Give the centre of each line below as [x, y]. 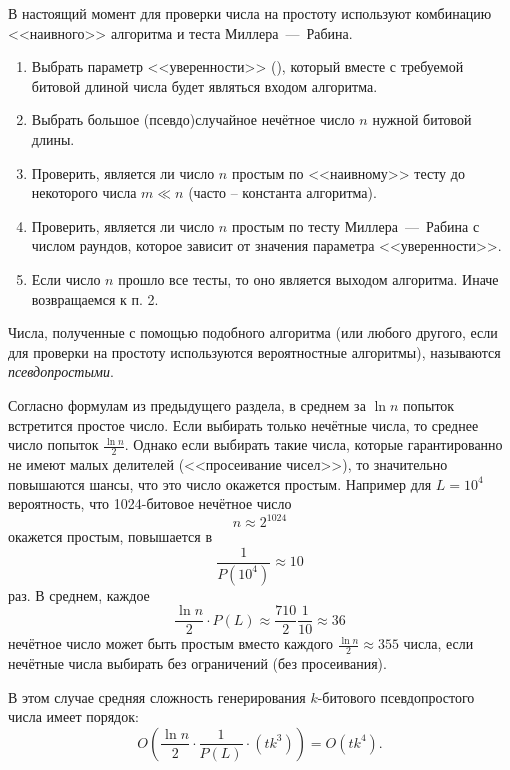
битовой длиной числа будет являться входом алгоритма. [204, 85]
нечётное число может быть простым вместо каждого [171, 643]
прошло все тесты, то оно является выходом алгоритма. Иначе [308, 278]
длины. [53, 138]
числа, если [438, 643]
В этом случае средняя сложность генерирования [157, 696]
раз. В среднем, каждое [79, 594]
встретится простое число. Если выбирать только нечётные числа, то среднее [243, 424]
